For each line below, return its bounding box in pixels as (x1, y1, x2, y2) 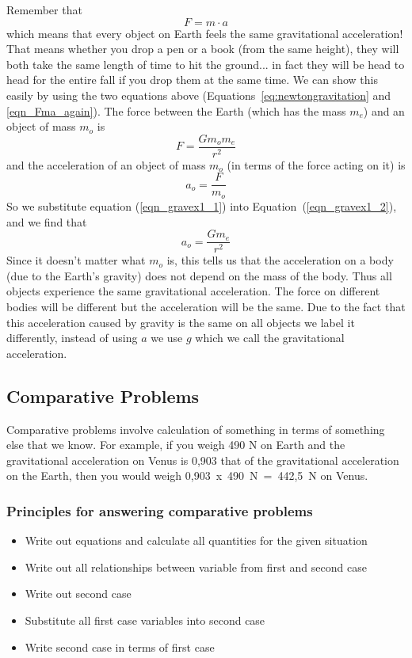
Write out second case (25, 585, 132, 602)
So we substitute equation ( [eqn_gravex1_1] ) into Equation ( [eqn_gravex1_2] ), (6, 197, 397, 214)
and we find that (6, 213, 87, 230)
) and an (363, 102, 405, 119)
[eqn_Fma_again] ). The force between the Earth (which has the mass (6, 102, 346, 119)
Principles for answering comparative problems (6, 500, 313, 520)
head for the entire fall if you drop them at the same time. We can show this (6, 71, 378, 88)
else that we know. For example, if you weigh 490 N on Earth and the (6, 436, 345, 453)
